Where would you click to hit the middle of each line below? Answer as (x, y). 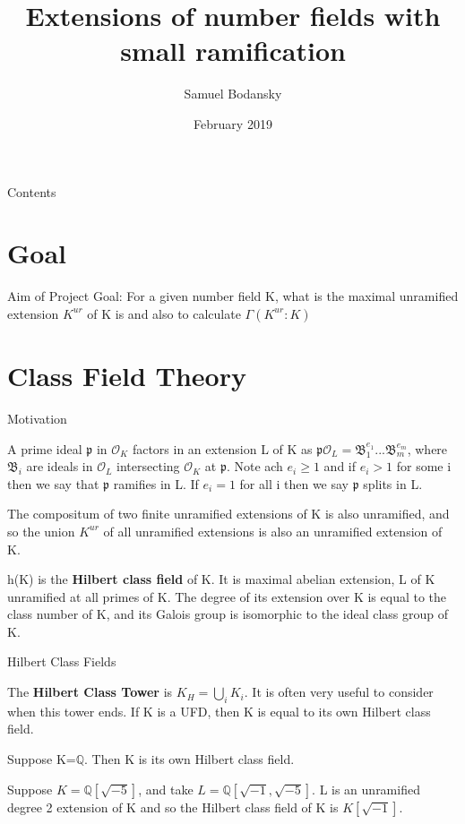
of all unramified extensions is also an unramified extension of (273, 531)
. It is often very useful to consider (339, 692)
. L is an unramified (366, 789)
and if (340, 466)
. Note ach (254, 466)
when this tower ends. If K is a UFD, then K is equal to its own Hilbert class (219, 711)
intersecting (148, 466)
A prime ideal (45, 448)
